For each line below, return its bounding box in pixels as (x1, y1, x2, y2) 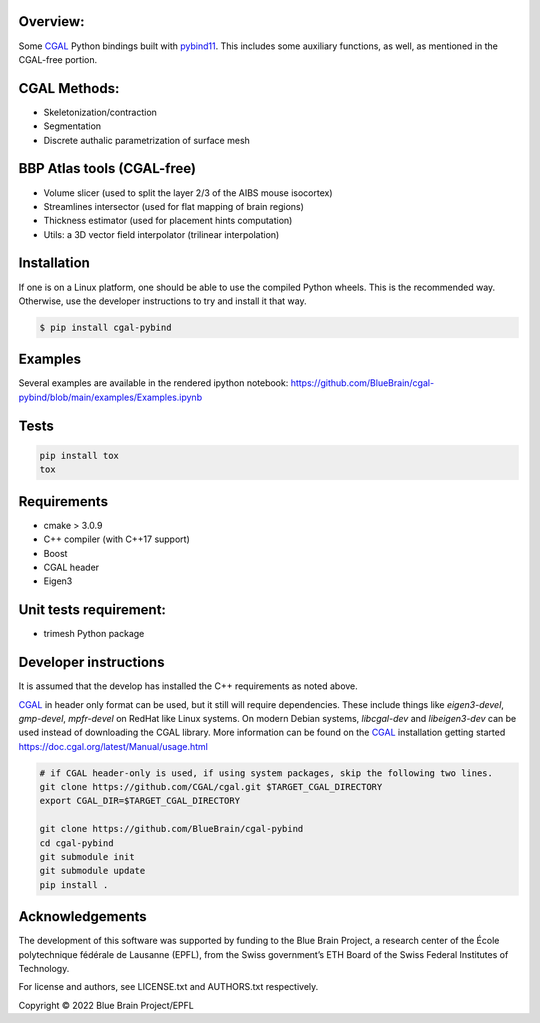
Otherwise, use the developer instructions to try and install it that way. (18, 295, 307, 307)
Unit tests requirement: (18, 601, 167, 619)
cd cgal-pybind (39, 837, 114, 849)
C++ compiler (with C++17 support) (43, 533, 190, 545)
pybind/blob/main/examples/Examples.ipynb (18, 391, 203, 403)
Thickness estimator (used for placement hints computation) (43, 215, 293, 227)
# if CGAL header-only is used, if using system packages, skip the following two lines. (39, 767, 494, 779)
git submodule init (39, 851, 135, 862)
